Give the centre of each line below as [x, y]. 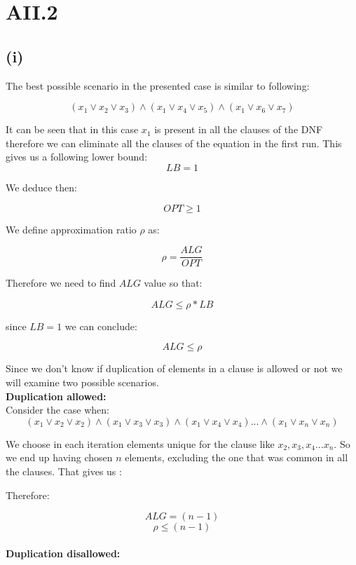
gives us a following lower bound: [77, 157]
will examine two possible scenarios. [82, 382]
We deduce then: [41, 187]
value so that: [173, 283]
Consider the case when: [57, 410]
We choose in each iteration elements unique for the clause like [140, 443]
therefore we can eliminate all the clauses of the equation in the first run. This [174, 143]
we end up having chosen [59, 457]
